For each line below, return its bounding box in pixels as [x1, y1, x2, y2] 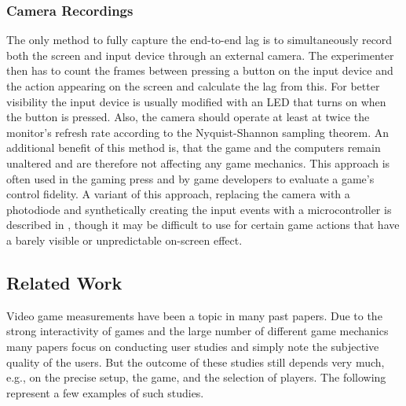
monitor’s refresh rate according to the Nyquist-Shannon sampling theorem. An [6, 124, 390, 140]
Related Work [6, 270, 123, 294]
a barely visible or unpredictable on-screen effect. [6, 231, 243, 248]
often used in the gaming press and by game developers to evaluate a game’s [6, 170, 375, 186]
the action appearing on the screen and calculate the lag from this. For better [6, 78, 380, 94]
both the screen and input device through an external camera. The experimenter [6, 46, 394, 63]
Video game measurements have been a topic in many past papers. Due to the [6, 307, 382, 323]
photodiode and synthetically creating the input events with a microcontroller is [6, 201, 392, 217]
